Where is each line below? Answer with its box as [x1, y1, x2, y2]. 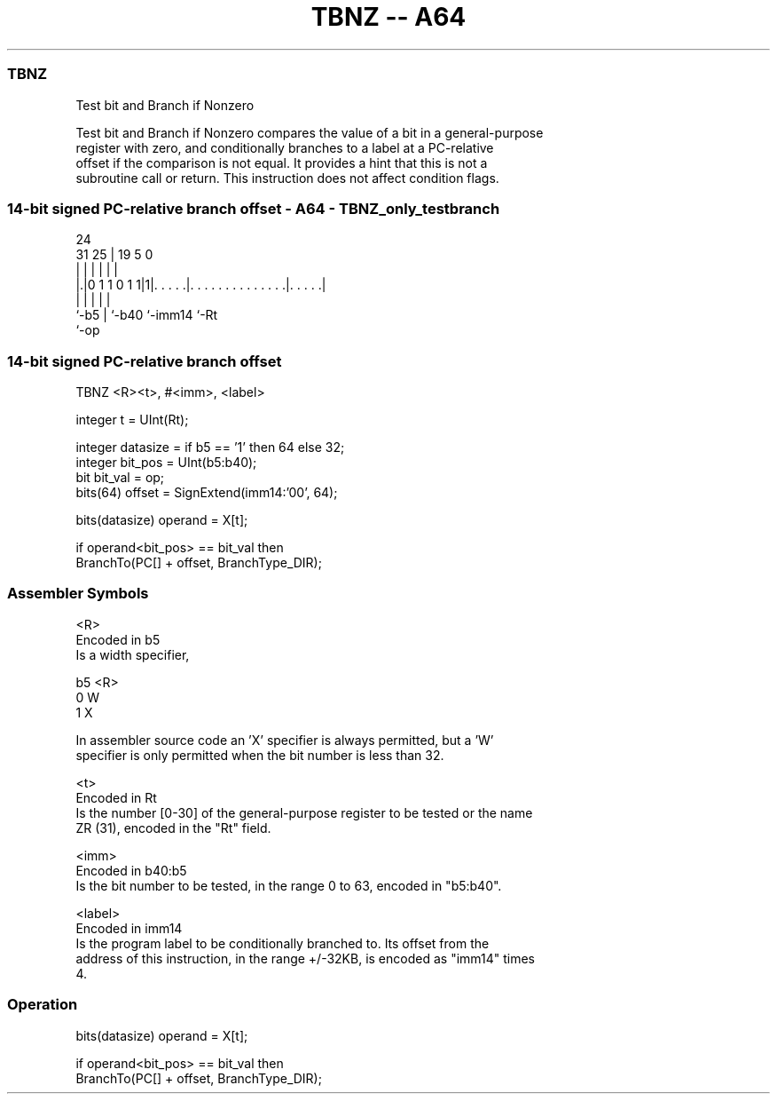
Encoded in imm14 [75, 920, 183, 936]
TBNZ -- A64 [310, 2, 467, 32]
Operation [7, 995, 78, 1014]
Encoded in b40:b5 [75, 862, 187, 878]
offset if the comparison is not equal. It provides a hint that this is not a [75, 154, 488, 170]
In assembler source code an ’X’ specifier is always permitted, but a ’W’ [75, 732, 494, 748]
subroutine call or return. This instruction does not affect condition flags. [75, 170, 499, 186]
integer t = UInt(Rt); [75, 412, 189, 427]
